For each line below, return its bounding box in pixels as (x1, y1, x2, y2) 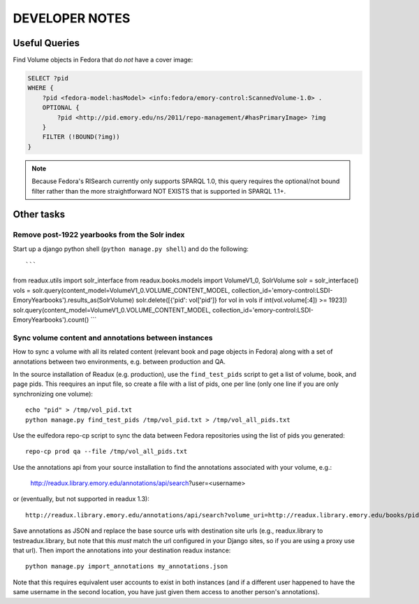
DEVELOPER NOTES (13, 10, 131, 26)
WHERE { (27, 84, 54, 92)
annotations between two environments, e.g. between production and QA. (13, 357, 226, 366)
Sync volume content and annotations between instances (13, 333, 213, 343)
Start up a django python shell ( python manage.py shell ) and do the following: (13, 245, 249, 253)
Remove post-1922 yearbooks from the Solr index (13, 230, 185, 240)
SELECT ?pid (27, 74, 69, 82)
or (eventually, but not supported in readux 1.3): (13, 495, 149, 503)
